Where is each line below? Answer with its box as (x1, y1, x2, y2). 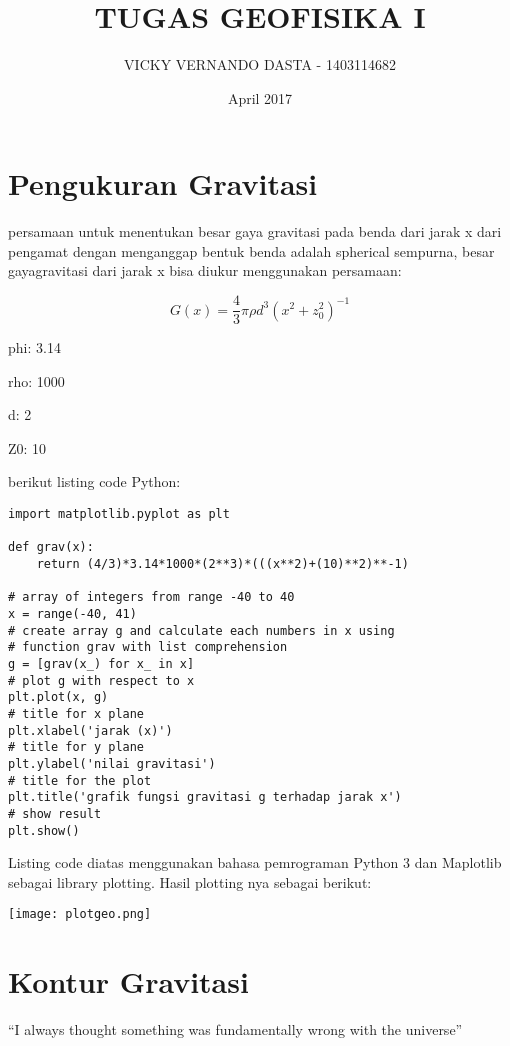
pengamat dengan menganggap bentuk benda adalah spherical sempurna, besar (8, 240, 495, 261)
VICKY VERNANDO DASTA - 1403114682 (124, 54, 396, 75)
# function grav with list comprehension (8, 640, 288, 655)
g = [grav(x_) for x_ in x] (8, 656, 195, 671)
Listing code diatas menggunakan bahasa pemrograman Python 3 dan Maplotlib (8, 852, 502, 873)
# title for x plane (8, 706, 145, 721)
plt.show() (8, 823, 80, 838)
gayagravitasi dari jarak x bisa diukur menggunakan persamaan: (8, 260, 402, 281)
